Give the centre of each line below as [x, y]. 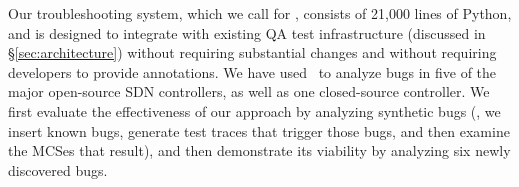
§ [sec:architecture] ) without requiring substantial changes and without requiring [252, 52]
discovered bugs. [58, 169]
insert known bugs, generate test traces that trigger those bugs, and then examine [259, 130]
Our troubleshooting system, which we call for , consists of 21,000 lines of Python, [260, 13]
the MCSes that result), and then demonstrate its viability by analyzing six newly [259, 150]
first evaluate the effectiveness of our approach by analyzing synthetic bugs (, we [254, 110]
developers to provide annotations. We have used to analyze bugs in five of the [252, 71]
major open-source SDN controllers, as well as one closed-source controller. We [249, 91]
